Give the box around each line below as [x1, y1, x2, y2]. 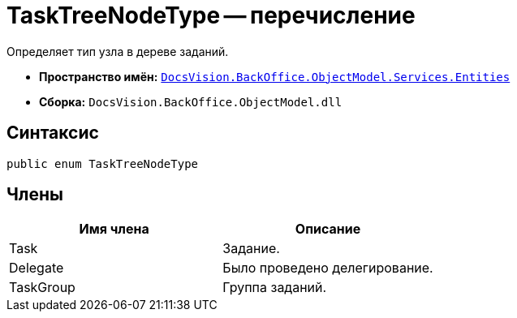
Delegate [9, 260, 64, 277]
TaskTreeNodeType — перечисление [6, 2, 416, 29]
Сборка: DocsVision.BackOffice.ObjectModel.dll [39, 94, 343, 109]
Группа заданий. [222, 279, 327, 296]
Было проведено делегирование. [222, 260, 433, 277]
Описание [295, 221, 361, 238]
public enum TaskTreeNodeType [6, 157, 199, 170]
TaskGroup [9, 279, 75, 296]
